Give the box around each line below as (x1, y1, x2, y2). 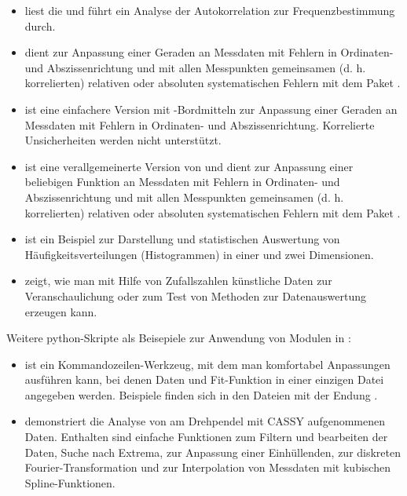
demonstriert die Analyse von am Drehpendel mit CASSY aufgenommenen (24, 413, 385, 429)
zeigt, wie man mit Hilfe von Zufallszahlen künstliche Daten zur (24, 272, 332, 289)
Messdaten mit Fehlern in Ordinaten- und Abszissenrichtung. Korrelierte (24, 116, 375, 133)
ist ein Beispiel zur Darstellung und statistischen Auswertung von (24, 231, 340, 247)
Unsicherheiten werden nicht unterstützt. (24, 132, 222, 148)
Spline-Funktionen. (24, 474, 115, 491)
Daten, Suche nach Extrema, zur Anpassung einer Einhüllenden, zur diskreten (24, 443, 401, 460)
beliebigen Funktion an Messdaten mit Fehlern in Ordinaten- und (24, 173, 340, 190)
